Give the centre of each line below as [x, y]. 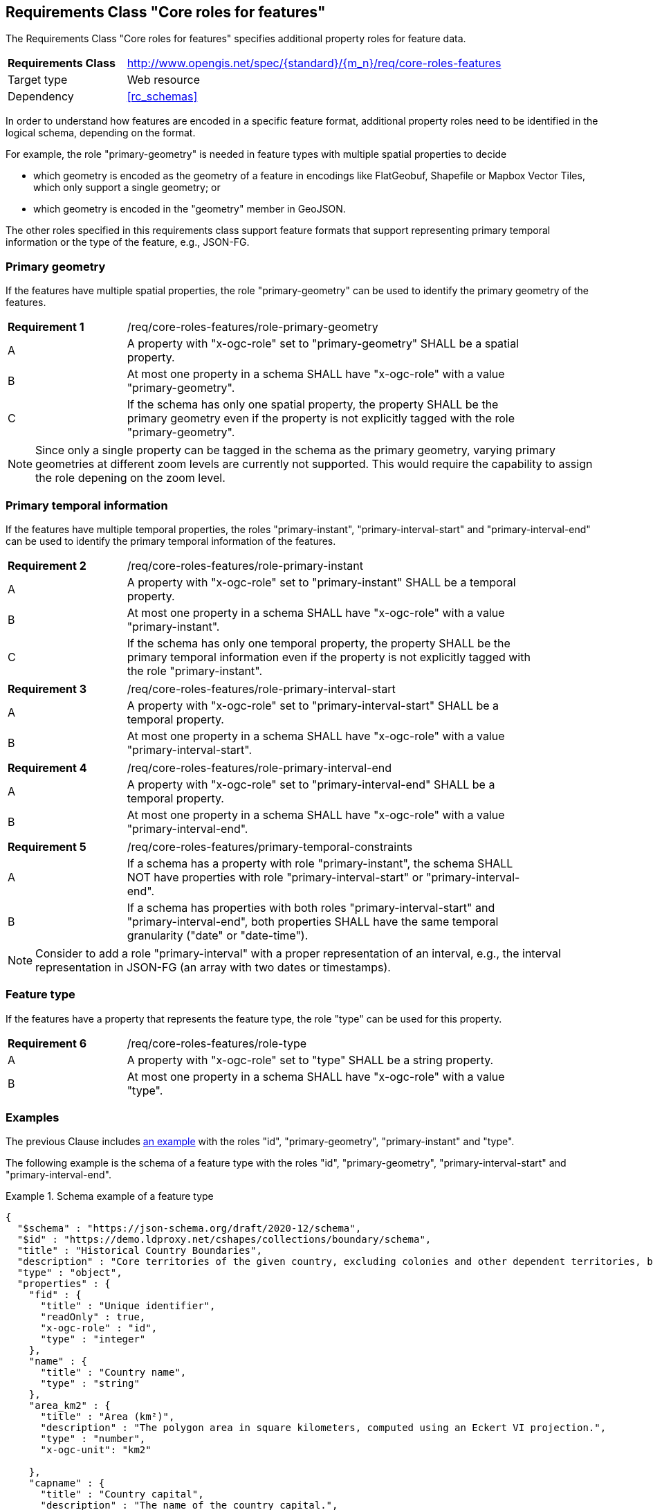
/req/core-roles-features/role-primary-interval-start [261, 689]
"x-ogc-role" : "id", [99, 1328]
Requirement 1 [46, 327]
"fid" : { [55, 1295]
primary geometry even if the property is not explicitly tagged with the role [321, 419]
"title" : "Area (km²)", [108, 1417]
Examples [33, 1118]
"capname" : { [67, 1483]
